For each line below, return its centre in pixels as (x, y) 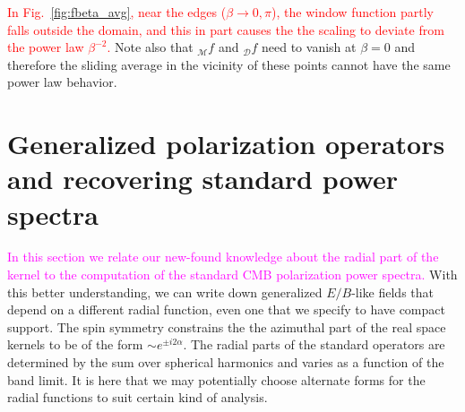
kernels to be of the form (75, 344)
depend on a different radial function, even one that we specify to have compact (226, 309)
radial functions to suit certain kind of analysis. (138, 397)
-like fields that (392, 292)
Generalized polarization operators (226, 144)
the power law (46, 47)
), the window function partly (353, 12)
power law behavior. (62, 82)
